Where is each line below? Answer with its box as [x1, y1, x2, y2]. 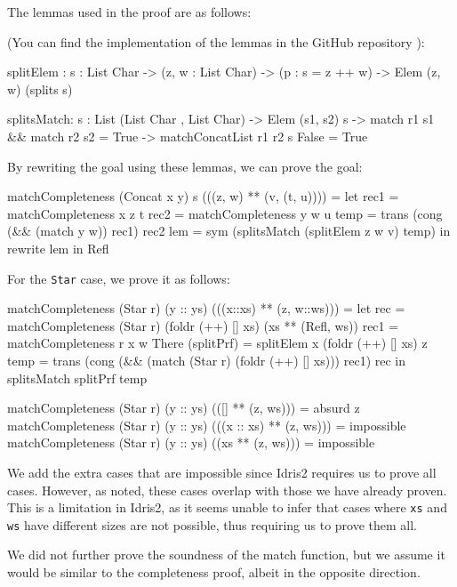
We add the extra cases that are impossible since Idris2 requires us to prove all [7, 462, 437, 481]
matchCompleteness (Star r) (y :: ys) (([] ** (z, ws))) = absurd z [7, 398, 360, 417]
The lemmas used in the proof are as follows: [7, 3, 252, 20]
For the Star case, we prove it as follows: [7, 269, 230, 287]
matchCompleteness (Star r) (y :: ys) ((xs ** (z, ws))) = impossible [7, 433, 375, 452]
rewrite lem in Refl [7, 238, 109, 257]
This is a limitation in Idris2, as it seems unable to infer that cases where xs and [7, 498, 447, 517]
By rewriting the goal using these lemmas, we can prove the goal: [7, 157, 363, 175]
